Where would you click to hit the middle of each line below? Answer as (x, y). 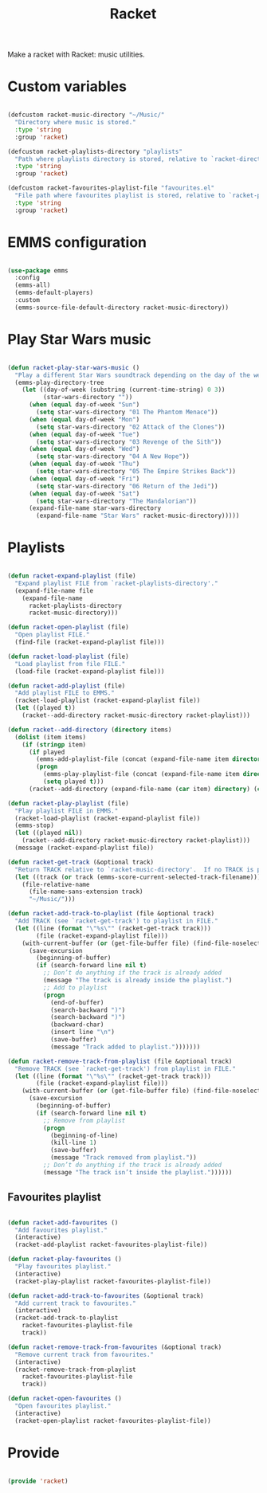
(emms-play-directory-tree (59, 382)
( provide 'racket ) (38, 1481)
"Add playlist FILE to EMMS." (65, 693)
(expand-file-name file (54, 590)
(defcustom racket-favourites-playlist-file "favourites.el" (111, 188)
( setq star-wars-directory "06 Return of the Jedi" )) (127, 486)
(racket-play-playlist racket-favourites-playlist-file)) (113, 1281)
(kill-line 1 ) (73, 1143)
